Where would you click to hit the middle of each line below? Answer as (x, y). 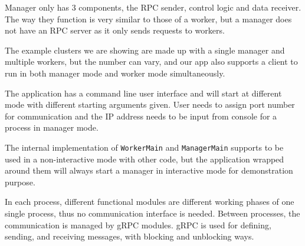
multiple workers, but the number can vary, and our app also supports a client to (151, 61)
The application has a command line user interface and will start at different (143, 93)
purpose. (20, 182)
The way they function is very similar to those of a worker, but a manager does (148, 19)
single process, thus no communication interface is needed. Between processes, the (152, 213)
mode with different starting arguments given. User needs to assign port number (150, 104)
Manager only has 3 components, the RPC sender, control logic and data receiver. (153, 7)
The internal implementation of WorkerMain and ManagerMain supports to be (144, 147)
